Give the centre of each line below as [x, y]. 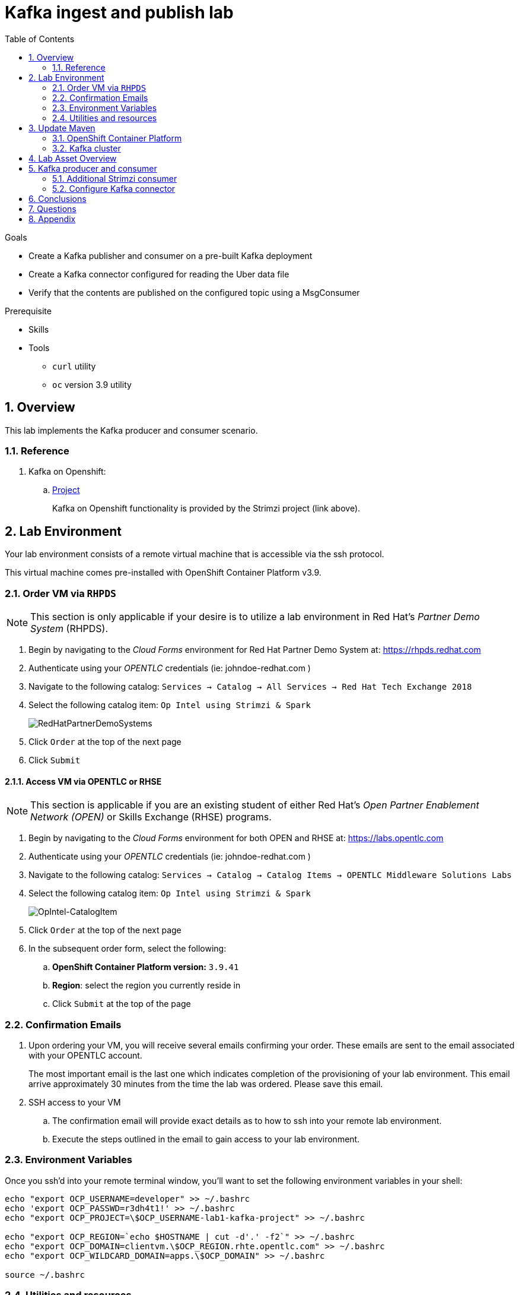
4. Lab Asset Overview [73, 158]
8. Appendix [52, 219]
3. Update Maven [62, 128]
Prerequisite [28, 311]
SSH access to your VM [75, 1102]
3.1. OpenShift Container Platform [117, 138]
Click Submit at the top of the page [122, 1004]
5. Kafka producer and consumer [93, 168]
